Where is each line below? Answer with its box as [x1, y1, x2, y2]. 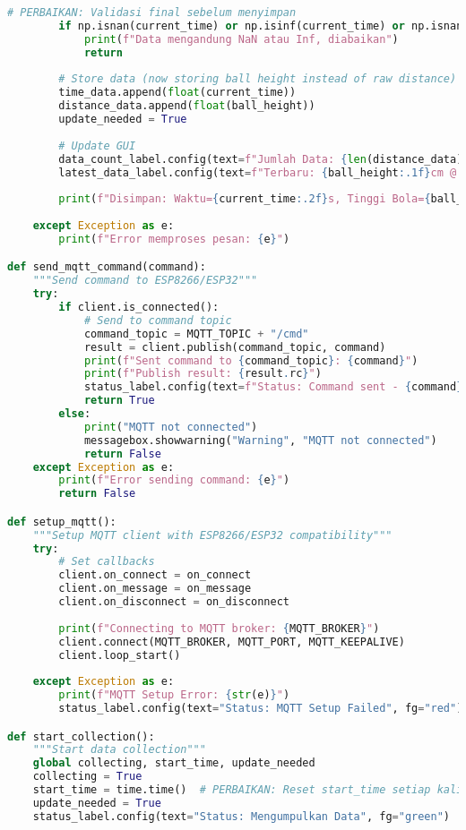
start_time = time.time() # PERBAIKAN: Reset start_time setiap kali [32, 783, 463, 797]
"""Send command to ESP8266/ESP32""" [32, 274, 258, 287]
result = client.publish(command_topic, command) [83, 340, 386, 354]
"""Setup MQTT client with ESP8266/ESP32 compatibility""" [32, 528, 393, 542]
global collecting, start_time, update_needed [32, 757, 315, 770]
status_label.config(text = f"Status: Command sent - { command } [83, 381, 463, 394]
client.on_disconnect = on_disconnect [58, 595, 290, 609]
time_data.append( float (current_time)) [58, 86, 297, 99]
